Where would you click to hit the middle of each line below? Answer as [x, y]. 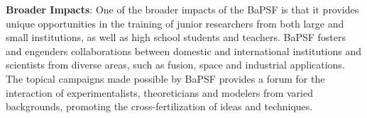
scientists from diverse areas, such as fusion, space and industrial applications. [175, 65]
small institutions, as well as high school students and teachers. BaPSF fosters [176, 37]
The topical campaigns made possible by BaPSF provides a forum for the [165, 78]
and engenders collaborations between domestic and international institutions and [184, 51]
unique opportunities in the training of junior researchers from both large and [175, 23]
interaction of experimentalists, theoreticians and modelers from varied [159, 92]
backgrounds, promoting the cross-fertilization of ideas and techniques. [159, 106]
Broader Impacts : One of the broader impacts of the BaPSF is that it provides [182, 9]
